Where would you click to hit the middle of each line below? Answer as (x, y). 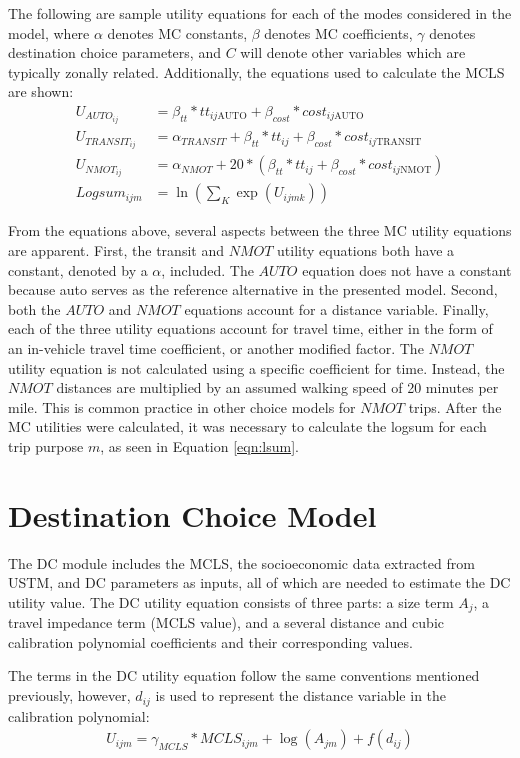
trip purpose (46, 445)
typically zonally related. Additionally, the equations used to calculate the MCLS (256, 71)
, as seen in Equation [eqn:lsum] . (199, 445)
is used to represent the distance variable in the (301, 695)
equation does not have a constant (407, 269)
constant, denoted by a (78, 269)
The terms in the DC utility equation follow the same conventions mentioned (244, 675)
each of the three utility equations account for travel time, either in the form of (250, 328)
